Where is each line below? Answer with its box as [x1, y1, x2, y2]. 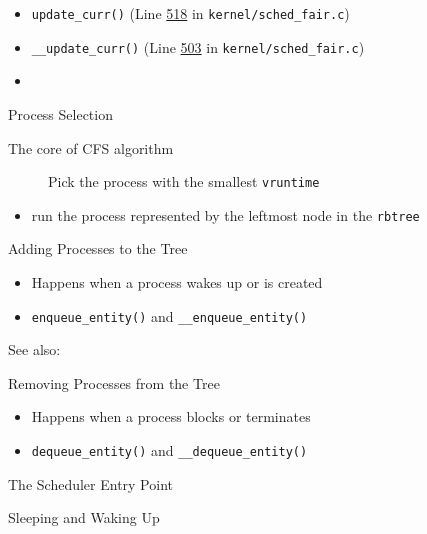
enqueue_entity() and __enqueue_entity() [31, 305, 308, 326]
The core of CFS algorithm [8, 137, 174, 158]
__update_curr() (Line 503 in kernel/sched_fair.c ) [31, 36, 365, 57]
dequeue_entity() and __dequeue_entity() [31, 440, 308, 461]
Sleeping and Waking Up [8, 507, 160, 528]
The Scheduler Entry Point [8, 473, 173, 494]
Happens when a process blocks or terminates [31, 406, 311, 427]
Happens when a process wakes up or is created [31, 272, 323, 292]
